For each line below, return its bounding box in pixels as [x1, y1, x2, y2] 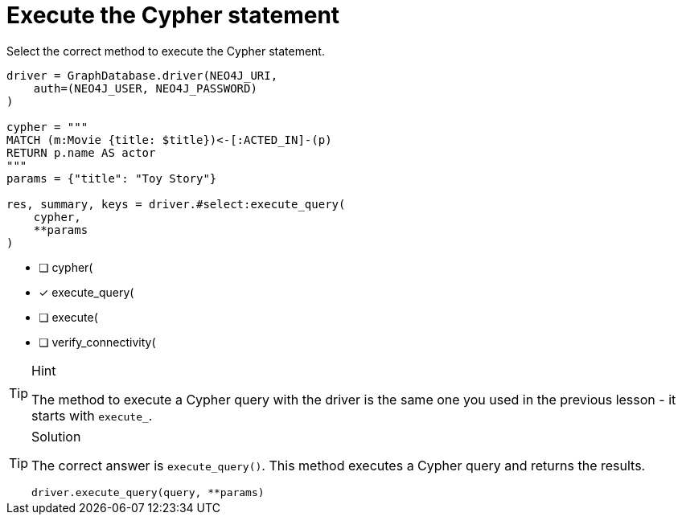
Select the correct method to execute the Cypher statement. [6, 43, 325, 58]
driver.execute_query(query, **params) [31, 486, 265, 498]
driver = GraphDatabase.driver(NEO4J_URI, [6, 68, 278, 82]
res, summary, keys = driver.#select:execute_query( [6, 197, 346, 211]
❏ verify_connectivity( [39, 334, 156, 349]
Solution [31, 428, 81, 445]
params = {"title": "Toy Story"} [6, 171, 217, 185]
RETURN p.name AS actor [6, 146, 156, 159]
